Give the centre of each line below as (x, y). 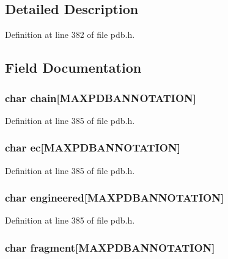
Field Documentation (73, 67)
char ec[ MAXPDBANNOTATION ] (93, 148)
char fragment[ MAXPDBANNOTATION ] (110, 247)
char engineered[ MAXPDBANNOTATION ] (115, 198)
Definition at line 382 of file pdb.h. (70, 35)
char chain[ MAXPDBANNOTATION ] (101, 97)
